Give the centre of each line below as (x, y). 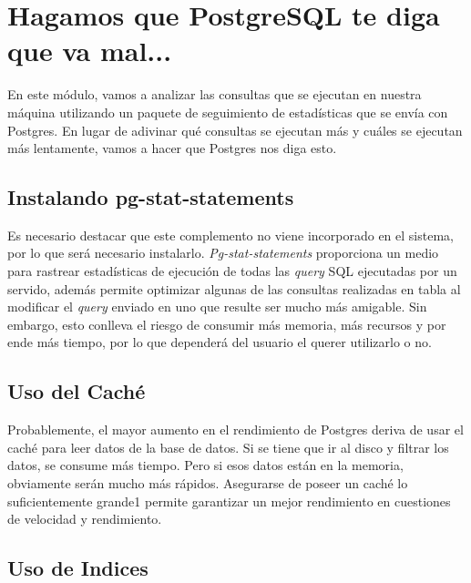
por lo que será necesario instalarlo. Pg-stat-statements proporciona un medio (223, 253)
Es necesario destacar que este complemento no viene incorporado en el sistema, (230, 235)
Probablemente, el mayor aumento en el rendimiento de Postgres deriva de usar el (235, 430)
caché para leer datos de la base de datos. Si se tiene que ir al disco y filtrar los (228, 447)
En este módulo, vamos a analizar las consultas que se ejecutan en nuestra (215, 94)
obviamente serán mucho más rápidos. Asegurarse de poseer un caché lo (208, 483)
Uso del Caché (77, 391)
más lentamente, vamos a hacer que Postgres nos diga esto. (172, 148)
